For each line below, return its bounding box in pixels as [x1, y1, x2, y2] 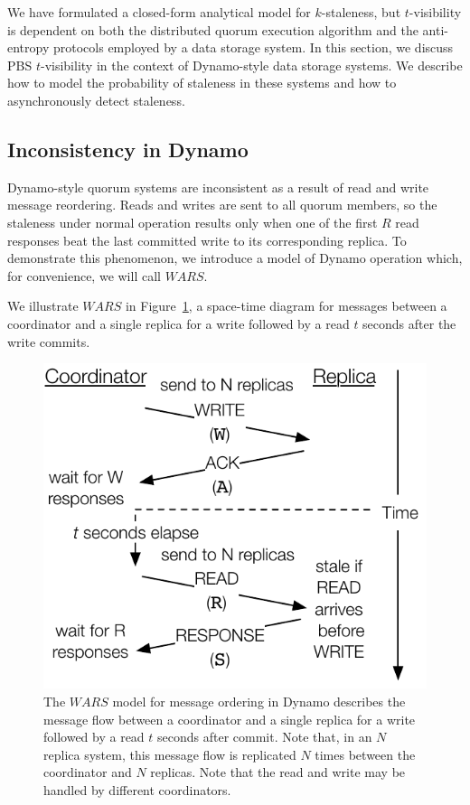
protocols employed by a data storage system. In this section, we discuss [52, 38, 454, 57]
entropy [7, 38, 50, 57]
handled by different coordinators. [43, 780, 231, 799]
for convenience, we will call [7, 266, 161, 285]
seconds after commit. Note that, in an [157, 727, 372, 746]
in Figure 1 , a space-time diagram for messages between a [125, 296, 447, 315]
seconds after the [362, 314, 456, 332]
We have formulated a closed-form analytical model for [7, 3, 311, 21]
